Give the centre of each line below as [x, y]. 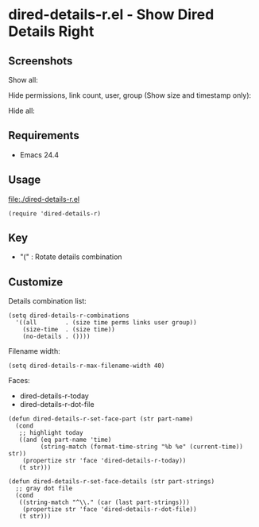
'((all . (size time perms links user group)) [106, 323]
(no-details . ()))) [56, 337]
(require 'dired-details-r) [55, 213]
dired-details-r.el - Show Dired [111, 15]
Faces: [19, 381]
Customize [36, 282]
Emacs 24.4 [39, 155]
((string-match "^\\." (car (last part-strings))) [104, 502]
